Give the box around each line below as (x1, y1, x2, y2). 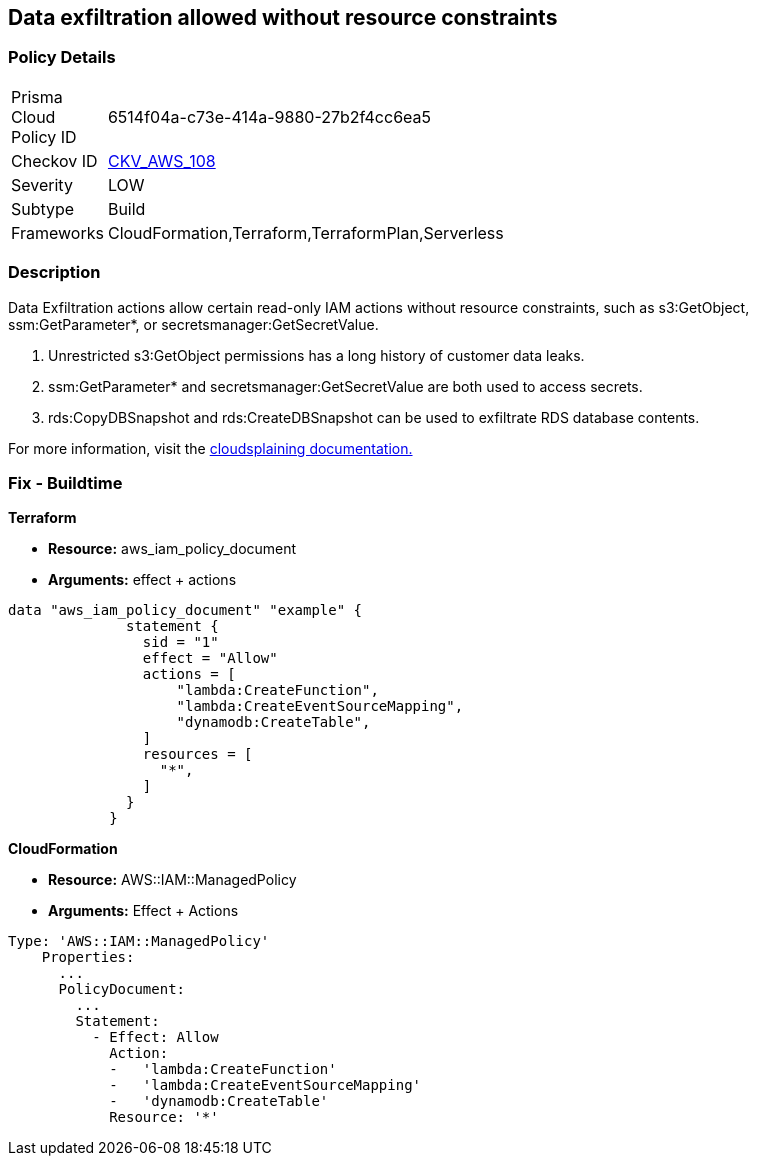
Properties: (41, 949, 135, 966)
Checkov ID (11, 150, 98, 171)
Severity (11, 174, 73, 195)
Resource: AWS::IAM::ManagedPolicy (48, 871, 297, 889)
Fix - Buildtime (8, 472, 123, 493)
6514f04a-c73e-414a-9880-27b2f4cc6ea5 (107, 106, 432, 127)
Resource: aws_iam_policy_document (48, 540, 297, 558)
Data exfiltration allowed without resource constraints (8, 5, 558, 30)
